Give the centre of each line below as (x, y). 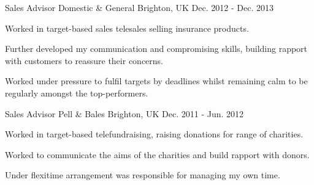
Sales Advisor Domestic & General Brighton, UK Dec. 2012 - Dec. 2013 (139, 7)
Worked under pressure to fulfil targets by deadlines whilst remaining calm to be (156, 81)
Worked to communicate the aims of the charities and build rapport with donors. (157, 154)
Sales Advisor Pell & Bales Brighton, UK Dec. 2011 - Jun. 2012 (124, 113)
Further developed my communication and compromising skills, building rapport (156, 49)
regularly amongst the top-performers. (77, 92)
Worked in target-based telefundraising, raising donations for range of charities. (154, 134)
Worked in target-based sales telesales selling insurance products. (127, 28)
